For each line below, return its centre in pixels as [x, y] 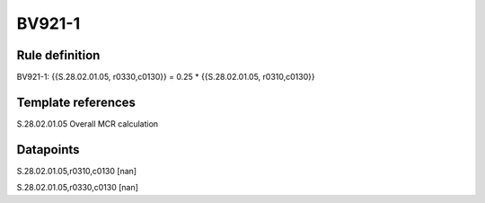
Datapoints [48, 150]
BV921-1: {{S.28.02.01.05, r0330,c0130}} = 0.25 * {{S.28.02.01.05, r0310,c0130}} [166, 77]
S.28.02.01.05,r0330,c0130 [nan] [78, 188]
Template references [76, 102]
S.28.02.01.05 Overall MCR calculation [88, 124]
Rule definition [58, 55]
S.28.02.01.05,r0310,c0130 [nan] [77, 171]
